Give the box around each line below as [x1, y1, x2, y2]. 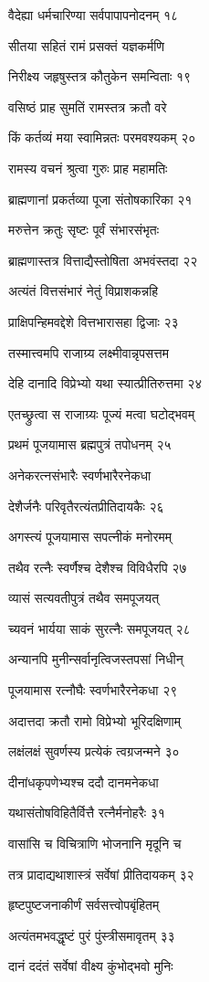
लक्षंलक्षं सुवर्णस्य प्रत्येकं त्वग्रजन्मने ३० [8, 742, 180, 761]
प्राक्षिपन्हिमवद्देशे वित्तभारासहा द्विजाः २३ [8, 311, 179, 331]
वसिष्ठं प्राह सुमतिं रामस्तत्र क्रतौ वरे [8, 97, 167, 116]
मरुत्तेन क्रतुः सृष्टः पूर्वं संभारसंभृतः [8, 220, 160, 239]
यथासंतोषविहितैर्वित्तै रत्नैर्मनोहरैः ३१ [8, 803, 165, 822]
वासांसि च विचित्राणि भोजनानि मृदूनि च [8, 834, 182, 853]
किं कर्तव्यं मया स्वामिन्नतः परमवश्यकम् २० [8, 128, 196, 147]
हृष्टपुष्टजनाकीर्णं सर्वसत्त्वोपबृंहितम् [8, 895, 160, 914]
